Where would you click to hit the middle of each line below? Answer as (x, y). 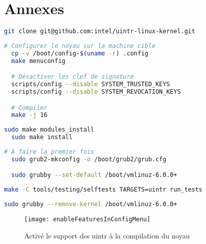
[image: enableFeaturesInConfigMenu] (87, 220)
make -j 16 (29, 115)
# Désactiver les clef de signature (73, 77)
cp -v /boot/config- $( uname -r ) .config (80, 53)
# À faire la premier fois (49, 152)
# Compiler (29, 108)
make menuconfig (38, 61)
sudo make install (42, 137)
